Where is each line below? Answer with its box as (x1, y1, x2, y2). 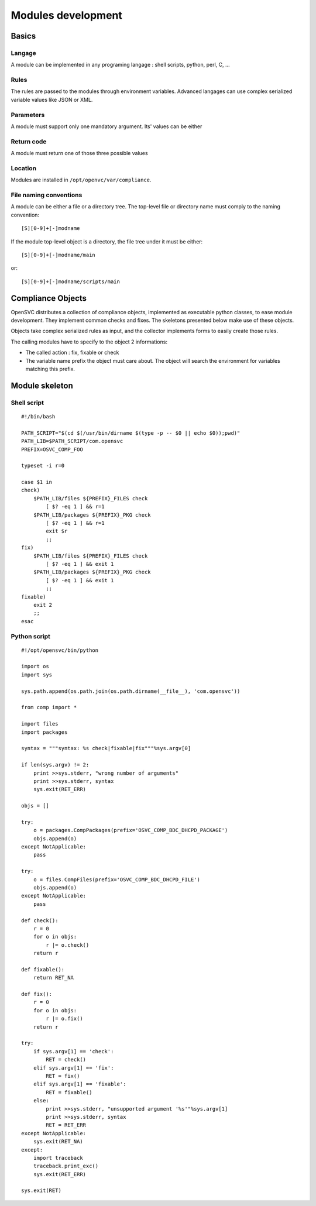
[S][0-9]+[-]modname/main (21, 252, 96, 258)
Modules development (11, 9, 123, 22)
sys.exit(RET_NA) (33, 1138, 83, 1145)
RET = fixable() (46, 1089, 92, 1095)
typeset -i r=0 (21, 462, 65, 469)
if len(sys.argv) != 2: (21, 761, 90, 768)
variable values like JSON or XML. (11, 96, 93, 103)
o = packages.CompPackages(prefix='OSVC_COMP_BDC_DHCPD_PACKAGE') (33, 827, 228, 834)
